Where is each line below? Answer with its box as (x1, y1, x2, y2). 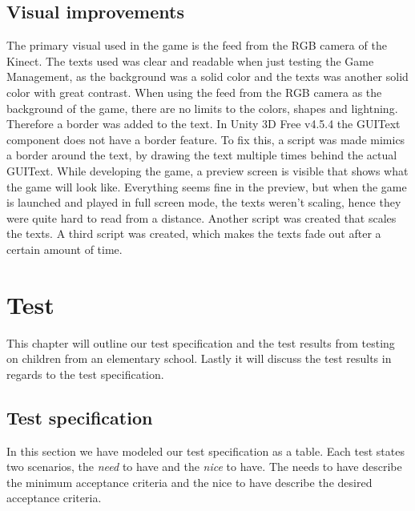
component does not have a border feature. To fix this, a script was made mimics (6, 131, 405, 147)
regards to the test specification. (6, 365, 164, 382)
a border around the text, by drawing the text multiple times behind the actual (6, 147, 397, 163)
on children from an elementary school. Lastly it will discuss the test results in (6, 350, 392, 367)
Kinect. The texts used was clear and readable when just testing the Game (6, 52, 374, 69)
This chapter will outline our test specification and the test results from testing (6, 334, 395, 351)
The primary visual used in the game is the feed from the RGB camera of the (6, 37, 387, 54)
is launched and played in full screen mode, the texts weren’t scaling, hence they (6, 194, 401, 211)
